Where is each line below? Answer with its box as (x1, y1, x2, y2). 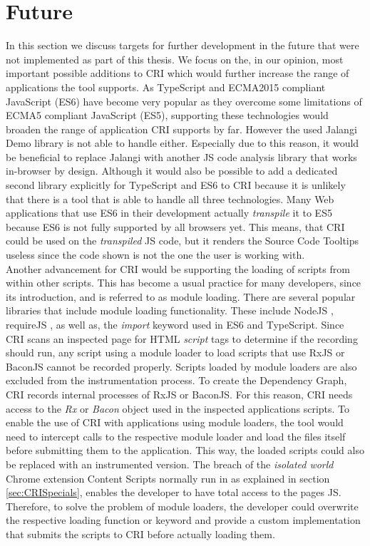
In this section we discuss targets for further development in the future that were (6, 38, 359, 53)
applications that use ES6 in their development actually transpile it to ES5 (6, 205, 332, 220)
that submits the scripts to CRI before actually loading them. (6, 526, 275, 541)
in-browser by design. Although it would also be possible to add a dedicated (6, 163, 338, 178)
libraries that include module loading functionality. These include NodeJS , (6, 303, 334, 318)
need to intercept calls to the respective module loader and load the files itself (6, 428, 346, 443)
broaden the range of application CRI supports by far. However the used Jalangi (6, 121, 357, 136)
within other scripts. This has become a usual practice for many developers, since (6, 275, 361, 290)
